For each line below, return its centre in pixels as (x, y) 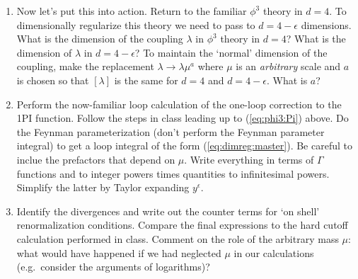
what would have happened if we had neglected (119, 252)
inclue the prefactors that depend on (96, 159)
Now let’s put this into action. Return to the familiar (132, 11)
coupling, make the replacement (85, 66)
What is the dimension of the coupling (100, 39)
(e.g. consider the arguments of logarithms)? (113, 267)
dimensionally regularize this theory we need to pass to (136, 24)
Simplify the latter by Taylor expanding (103, 187)
